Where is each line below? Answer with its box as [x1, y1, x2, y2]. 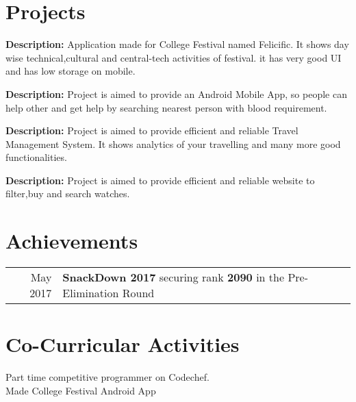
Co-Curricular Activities [5, 330, 240, 358]
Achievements [5, 227, 138, 255]
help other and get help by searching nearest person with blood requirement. [5, 100, 327, 114]
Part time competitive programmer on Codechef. [5, 370, 209, 384]
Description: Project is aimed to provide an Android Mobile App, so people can [5, 86, 347, 101]
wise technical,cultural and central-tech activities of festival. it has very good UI [5, 50, 342, 64]
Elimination [62, 285, 119, 301]
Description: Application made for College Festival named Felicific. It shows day [5, 37, 349, 51]
